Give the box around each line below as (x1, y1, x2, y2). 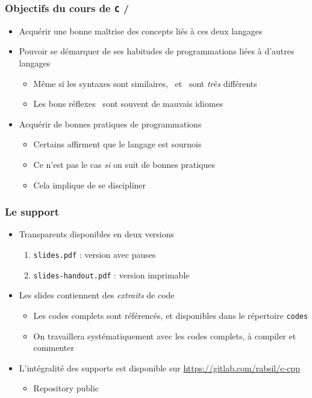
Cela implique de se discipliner (33, 178, 146, 191)
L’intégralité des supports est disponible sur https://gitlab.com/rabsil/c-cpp (19, 361, 300, 374)
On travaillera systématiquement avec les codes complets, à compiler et (33, 329, 296, 342)
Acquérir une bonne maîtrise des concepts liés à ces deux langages (19, 24, 263, 37)
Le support (5, 204, 59, 219)
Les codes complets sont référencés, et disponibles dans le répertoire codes (33, 309, 308, 321)
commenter (33, 341, 74, 354)
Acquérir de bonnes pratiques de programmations (19, 117, 202, 130)
